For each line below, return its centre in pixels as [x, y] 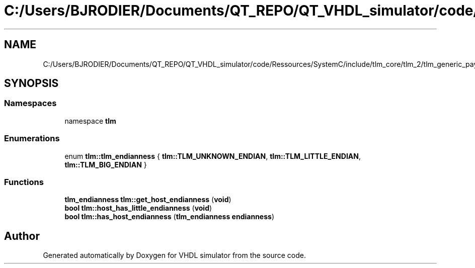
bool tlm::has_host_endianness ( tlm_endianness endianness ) [169, 217]
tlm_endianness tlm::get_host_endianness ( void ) [148, 200]
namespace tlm [90, 121]
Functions [24, 182]
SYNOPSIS [31, 83]
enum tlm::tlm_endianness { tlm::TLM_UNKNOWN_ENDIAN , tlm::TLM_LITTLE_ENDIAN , [213, 156]
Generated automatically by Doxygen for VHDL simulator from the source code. [175, 255]
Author [22, 236]
